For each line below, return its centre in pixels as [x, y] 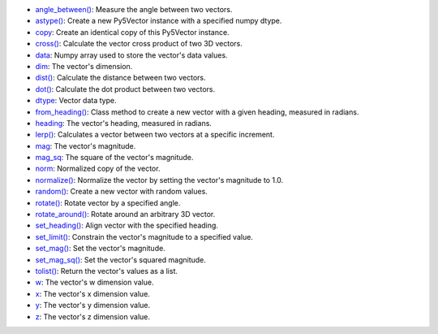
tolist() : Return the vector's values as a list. [107, 271]
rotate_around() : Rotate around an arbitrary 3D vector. [125, 215]
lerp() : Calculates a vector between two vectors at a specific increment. [155, 135]
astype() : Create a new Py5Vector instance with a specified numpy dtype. [159, 21]
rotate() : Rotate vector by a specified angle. [108, 202]
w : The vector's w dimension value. [94, 282]
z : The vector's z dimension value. [92, 316]
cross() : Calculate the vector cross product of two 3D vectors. [139, 44]
